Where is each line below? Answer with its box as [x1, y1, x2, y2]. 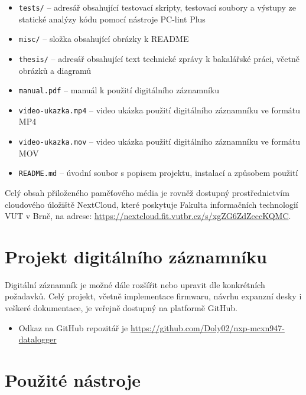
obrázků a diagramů [18, 64, 92, 76]
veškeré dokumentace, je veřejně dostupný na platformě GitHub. [5, 302, 237, 314]
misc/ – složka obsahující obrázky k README [18, 32, 189, 45]
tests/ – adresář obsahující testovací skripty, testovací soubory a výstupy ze [18, 1, 296, 13]
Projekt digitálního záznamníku [5, 244, 267, 268]
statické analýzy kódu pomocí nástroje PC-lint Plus [18, 12, 206, 25]
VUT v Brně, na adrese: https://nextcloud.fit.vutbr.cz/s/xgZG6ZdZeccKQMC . [5, 210, 291, 222]
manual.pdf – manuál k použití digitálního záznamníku [18, 84, 219, 96]
